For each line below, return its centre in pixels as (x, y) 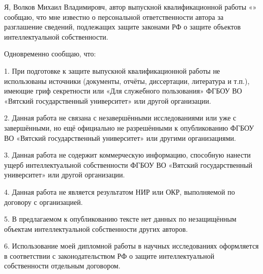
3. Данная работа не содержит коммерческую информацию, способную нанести (127, 155)
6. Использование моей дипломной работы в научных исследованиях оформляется (131, 246)
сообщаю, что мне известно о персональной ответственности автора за (114, 17)
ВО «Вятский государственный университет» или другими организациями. (120, 138)
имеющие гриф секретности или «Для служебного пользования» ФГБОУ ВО (123, 91)
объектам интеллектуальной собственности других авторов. (96, 229)
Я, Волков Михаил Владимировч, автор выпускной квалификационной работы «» (130, 7)
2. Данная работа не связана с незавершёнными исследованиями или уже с (120, 118)
